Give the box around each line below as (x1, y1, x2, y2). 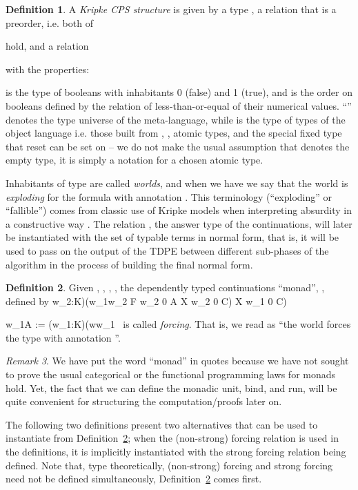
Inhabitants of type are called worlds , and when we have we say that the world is (6, 175, 348, 190)
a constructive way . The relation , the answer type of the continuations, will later (6, 216, 352, 231)
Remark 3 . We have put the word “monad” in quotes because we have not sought (6, 353, 349, 368)
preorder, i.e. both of (6, 15, 93, 30)
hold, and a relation (6, 39, 89, 53)
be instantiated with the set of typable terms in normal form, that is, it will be (6, 230, 339, 244)
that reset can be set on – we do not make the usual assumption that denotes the (6, 139, 350, 153)
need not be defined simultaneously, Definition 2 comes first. (6, 471, 262, 486)
